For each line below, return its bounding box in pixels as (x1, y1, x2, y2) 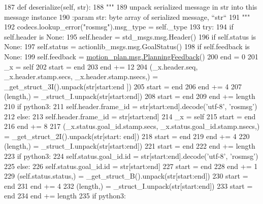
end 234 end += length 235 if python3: (4, 190, 126, 201)
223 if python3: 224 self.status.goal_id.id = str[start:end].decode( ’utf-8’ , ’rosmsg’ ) (4, 150, 258, 161)
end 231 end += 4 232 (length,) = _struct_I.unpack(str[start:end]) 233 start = (4, 180, 253, 191)
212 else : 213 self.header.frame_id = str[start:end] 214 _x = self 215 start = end (4, 111, 256, 121)
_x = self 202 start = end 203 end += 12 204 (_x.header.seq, (4, 61, 198, 72)
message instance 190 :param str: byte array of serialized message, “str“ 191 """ (4, 11, 250, 22)
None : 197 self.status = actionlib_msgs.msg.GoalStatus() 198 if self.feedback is (4, 41, 250, 52)
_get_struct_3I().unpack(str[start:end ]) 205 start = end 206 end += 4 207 (4, 81, 242, 91)
